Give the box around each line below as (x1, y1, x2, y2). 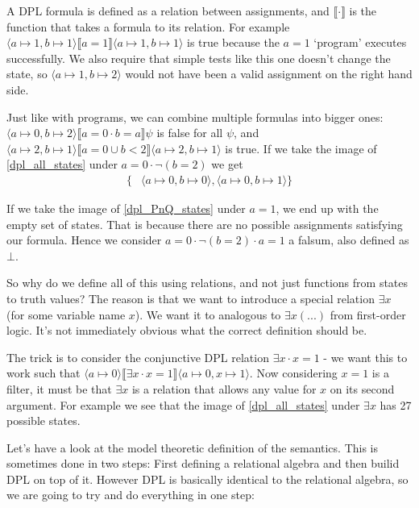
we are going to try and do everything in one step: (6, 486, 255, 503)
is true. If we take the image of (225, 139, 377, 156)
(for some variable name (6, 306, 126, 323)
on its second (330, 380, 395, 397)
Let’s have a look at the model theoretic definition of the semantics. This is (6, 439, 379, 456)
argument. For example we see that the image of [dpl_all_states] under (6, 396, 360, 413)
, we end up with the (276, 199, 379, 216)
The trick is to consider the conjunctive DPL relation (6, 348, 269, 365)
